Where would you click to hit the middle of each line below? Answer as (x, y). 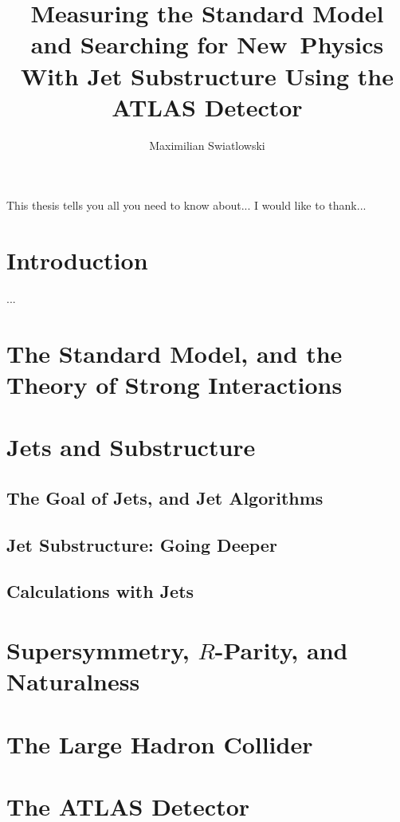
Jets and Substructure (131, 447)
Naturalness (73, 681)
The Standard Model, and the (175, 353)
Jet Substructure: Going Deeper (142, 544)
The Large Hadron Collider (160, 743)
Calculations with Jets (100, 591)
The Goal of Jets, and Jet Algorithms (165, 497)
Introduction (77, 260)
